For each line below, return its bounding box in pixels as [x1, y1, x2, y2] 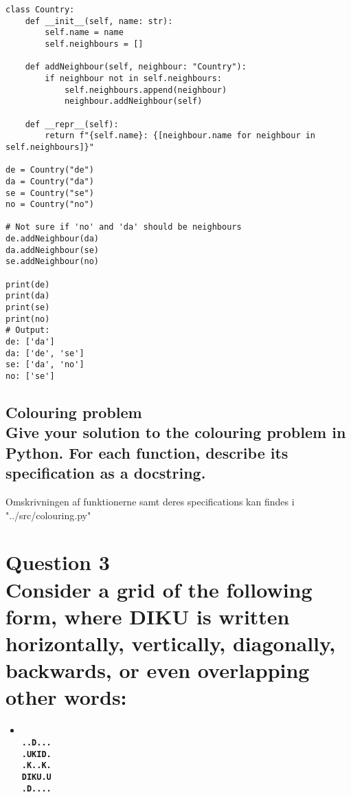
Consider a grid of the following [5, 575, 313, 603]
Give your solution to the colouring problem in [5, 422, 346, 443]
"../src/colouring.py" [5, 507, 91, 522]
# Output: [5, 325, 50, 336]
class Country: [5, 5, 75, 14]
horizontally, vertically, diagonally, [5, 629, 336, 657]
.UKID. [21, 749, 52, 759]
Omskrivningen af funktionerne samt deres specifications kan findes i [5, 494, 295, 509]
